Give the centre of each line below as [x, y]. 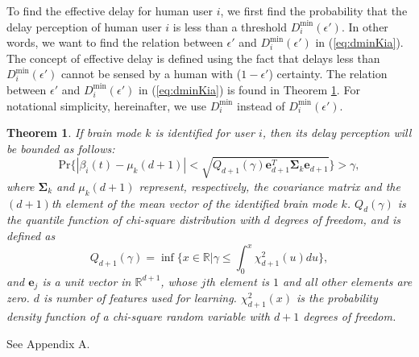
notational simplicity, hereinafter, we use [106, 105]
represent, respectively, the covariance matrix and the [270, 186]
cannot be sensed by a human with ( [151, 74]
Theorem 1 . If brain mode [74, 133]
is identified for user [205, 133]
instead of [261, 105]
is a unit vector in [87, 281]
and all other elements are [347, 281]
